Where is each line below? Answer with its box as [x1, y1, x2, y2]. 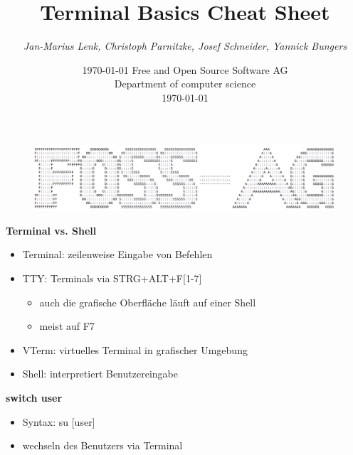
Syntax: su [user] [22, 414, 95, 429]
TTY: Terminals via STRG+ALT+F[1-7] [22, 271, 202, 286]
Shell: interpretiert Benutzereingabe [22, 366, 178, 381]
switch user [6, 390, 63, 405]
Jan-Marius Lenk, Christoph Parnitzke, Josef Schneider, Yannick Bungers [23, 38, 347, 53]
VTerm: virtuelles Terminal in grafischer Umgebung [22, 342, 248, 357]
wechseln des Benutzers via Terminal [22, 438, 183, 453]
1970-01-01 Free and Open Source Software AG [82, 62, 288, 77]
